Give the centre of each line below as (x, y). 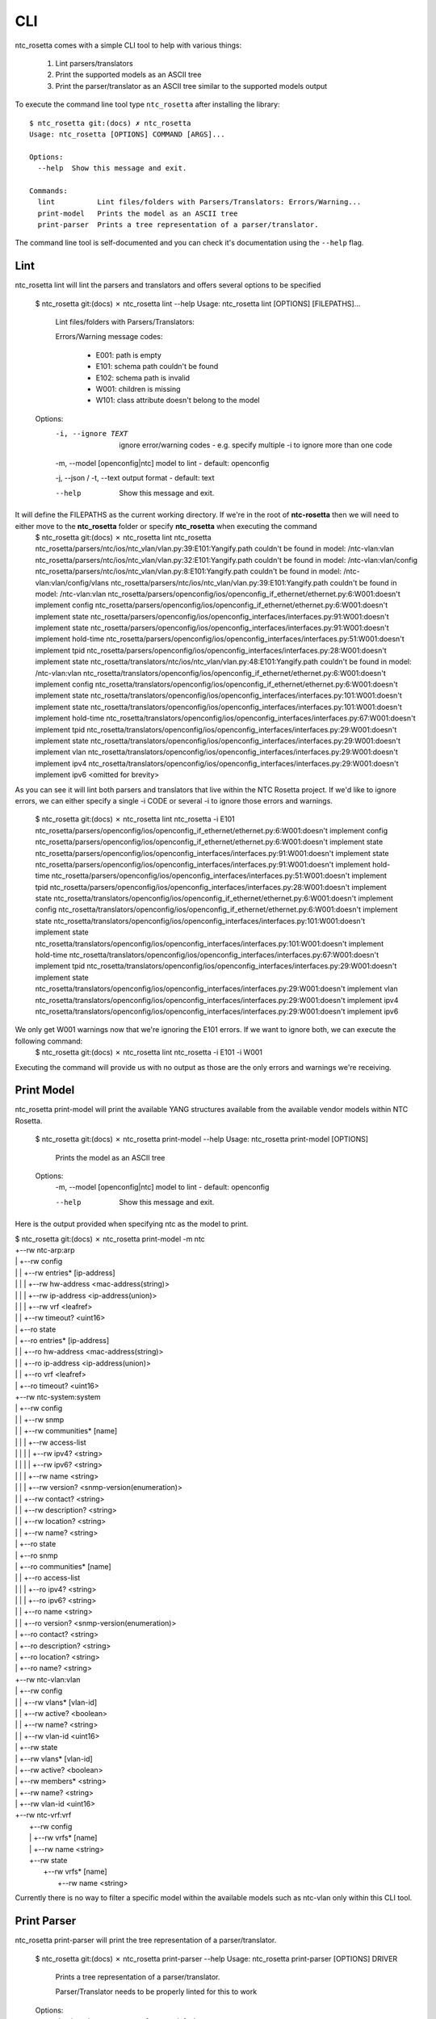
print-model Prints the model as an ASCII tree (138, 213)
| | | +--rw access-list (50, 1442)
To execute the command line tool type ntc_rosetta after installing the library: (147, 104)
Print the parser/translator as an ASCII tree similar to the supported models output (191, 86)
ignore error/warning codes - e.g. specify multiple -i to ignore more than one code (256, 445)
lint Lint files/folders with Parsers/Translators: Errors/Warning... (199, 202)
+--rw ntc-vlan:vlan (48, 1679)
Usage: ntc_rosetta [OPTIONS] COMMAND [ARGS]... (127, 134)
